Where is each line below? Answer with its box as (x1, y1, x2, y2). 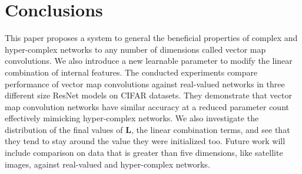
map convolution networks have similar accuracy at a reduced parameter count (5, 100, 289, 112)
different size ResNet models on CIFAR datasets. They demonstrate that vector (5, 89, 292, 101)
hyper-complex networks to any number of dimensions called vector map (5, 43, 266, 55)
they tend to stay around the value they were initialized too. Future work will (5, 135, 286, 147)
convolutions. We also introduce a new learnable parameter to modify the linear (5, 54, 293, 67)
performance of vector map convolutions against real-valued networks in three (5, 77, 285, 90)
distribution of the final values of (5, 123, 123, 135)
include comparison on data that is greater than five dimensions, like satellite (5, 146, 283, 159)
